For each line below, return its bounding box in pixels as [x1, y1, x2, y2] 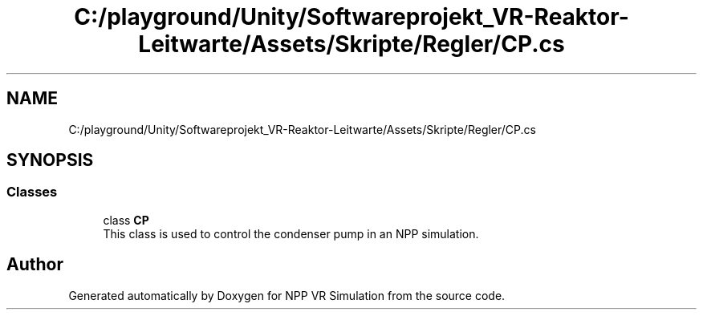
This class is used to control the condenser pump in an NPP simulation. [103, 226, 479, 241]
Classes [6, 184, 58, 201]
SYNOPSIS [6, 150, 94, 171]
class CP [103, 213, 149, 227]
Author [6, 254, 63, 275]
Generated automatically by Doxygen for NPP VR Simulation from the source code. [68, 288, 506, 302]
